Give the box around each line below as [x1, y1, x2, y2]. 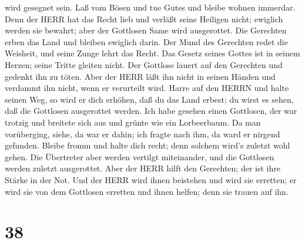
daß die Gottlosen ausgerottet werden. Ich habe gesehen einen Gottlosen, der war [5, 104, 297, 117]
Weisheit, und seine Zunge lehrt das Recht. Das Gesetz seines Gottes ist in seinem [5, 47, 300, 59]
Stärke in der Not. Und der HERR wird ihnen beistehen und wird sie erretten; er [5, 173, 297, 185]
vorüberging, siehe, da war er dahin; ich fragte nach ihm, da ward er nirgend [5, 127, 280, 140]
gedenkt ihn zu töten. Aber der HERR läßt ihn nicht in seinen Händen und [5, 70, 276, 82]
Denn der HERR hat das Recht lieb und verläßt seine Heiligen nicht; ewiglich [5, 12, 283, 25]
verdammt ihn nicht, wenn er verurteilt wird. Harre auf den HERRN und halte [5, 82, 289, 94]
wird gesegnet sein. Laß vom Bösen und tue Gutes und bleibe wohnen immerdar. [5, 1, 296, 13]
